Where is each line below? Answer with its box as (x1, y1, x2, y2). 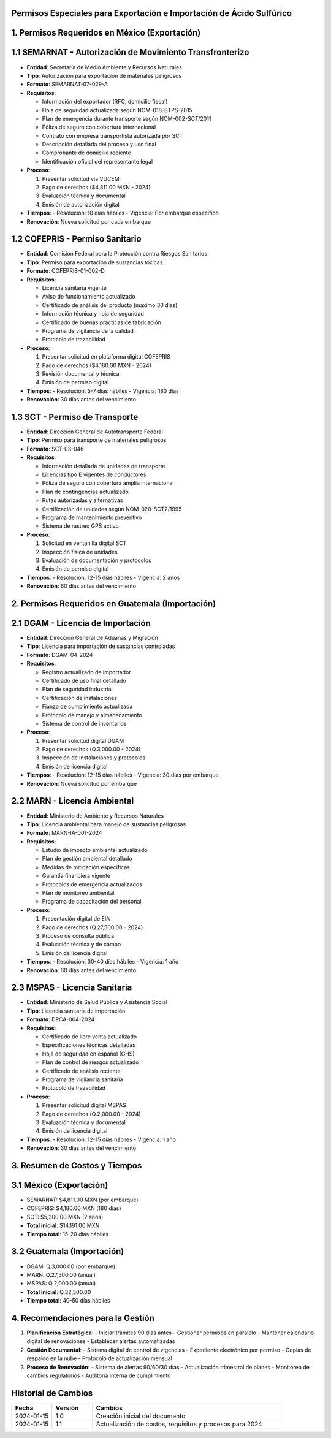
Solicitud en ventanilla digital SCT (42, 539, 127, 547)
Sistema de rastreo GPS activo (42, 522, 119, 530)
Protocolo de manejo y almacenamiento (42, 711, 142, 718)
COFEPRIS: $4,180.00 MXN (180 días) (26, 1204, 121, 1212)
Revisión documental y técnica (42, 370, 120, 377)
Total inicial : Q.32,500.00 (26, 1288, 91, 1296)
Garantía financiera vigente (42, 872, 110, 880)
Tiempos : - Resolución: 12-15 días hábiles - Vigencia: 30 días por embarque (26, 771, 219, 778)
